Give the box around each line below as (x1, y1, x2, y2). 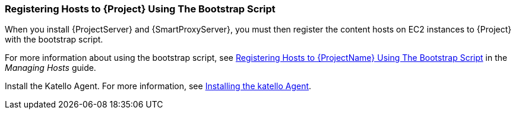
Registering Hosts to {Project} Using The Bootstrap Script (5, 3, 276, 15)
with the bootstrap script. (5, 34, 103, 45)
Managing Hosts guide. (5, 63, 96, 73)
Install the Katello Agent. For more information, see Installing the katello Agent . (5, 81, 312, 92)
